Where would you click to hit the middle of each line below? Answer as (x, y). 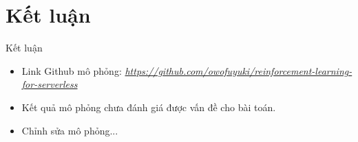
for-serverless (50, 84)
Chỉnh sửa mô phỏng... (70, 130)
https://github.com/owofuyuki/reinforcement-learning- (239, 70)
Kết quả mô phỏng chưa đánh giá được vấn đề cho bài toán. (149, 107)
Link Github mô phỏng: (72, 70)
